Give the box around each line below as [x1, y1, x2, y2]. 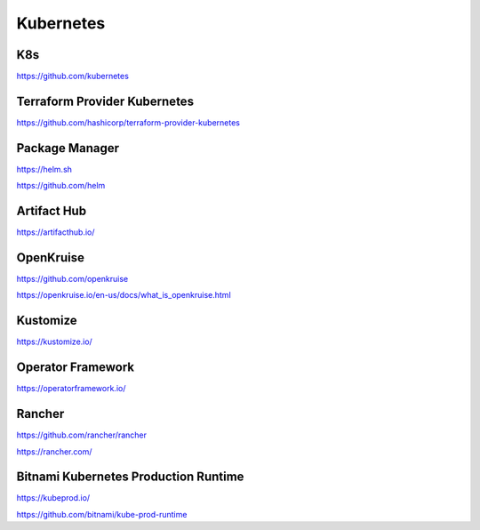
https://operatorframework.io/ [16, 383, 126, 394]
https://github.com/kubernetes [16, 71, 129, 82]
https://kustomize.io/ [16, 336, 92, 347]
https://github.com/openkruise [16, 274, 129, 285]
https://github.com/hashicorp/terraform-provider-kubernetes [16, 116, 240, 128]
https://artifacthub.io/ [16, 227, 95, 237]
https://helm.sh [16, 164, 73, 174]
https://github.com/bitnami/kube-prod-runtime [16, 509, 188, 519]
